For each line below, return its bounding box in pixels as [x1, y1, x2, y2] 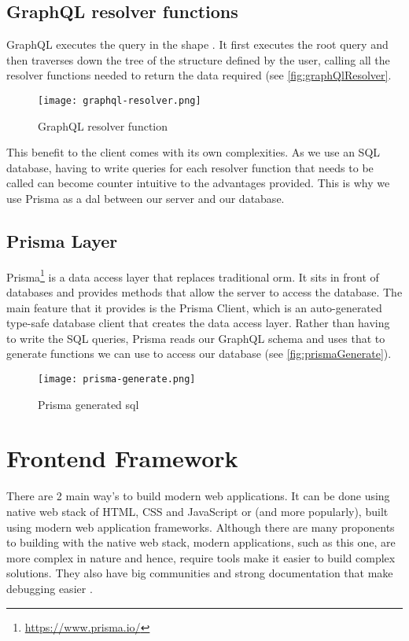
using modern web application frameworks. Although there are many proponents [6, 518, 395, 535]
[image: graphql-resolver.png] [38, 94, 201, 106]
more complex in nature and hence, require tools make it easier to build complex [6, 549, 396, 565]
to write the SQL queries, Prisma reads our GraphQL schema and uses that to [6, 330, 385, 346]
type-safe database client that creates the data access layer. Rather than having [6, 315, 390, 331]
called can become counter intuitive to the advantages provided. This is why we [6, 175, 390, 191]
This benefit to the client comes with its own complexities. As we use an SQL [6, 144, 381, 160]
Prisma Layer [6, 229, 118, 252]
